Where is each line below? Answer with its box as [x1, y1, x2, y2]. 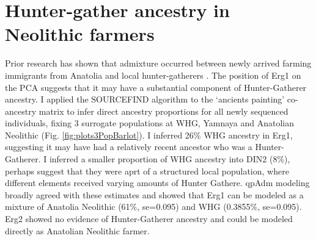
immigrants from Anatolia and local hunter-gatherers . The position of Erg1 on [5, 68, 301, 81]
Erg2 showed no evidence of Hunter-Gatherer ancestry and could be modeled [5, 212, 293, 225]
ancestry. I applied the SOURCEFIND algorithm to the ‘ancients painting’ [5, 93, 285, 106]
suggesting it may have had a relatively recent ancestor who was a [5, 140, 252, 153]
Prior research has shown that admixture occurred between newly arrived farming [5, 57, 312, 70]
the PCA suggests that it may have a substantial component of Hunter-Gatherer [5, 81, 307, 93]
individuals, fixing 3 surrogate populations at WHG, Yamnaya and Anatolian [5, 117, 295, 129]
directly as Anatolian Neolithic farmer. [5, 224, 150, 237]
